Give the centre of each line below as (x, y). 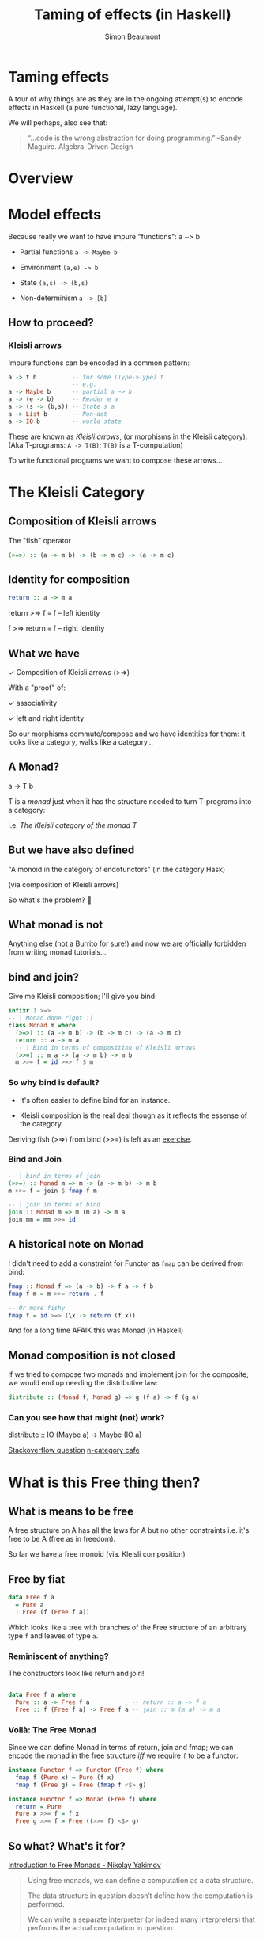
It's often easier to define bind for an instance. (95, 1100)
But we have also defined (71, 850)
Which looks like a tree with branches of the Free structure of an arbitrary (128, 1627)
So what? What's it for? (67, 1846)
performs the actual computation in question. (101, 1927)
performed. (46, 1904)
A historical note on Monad (76, 1244)
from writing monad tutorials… (57, 952)
